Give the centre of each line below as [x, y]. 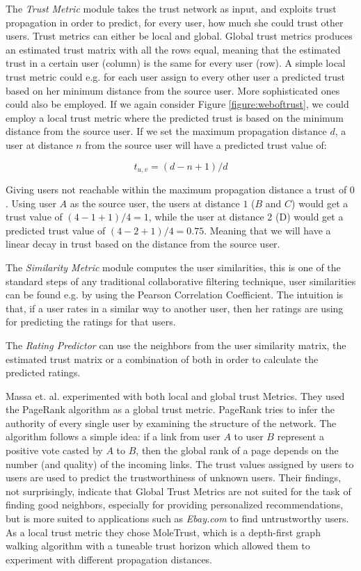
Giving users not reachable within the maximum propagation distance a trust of [176, 189]
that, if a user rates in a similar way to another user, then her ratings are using [175, 308]
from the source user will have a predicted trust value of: [206, 144]
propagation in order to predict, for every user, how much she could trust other [175, 22]
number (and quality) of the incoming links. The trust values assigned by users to [180, 464]
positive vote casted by [54, 450]
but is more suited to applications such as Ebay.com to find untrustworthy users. [177, 518]
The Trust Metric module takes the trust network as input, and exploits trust [171, 8]
